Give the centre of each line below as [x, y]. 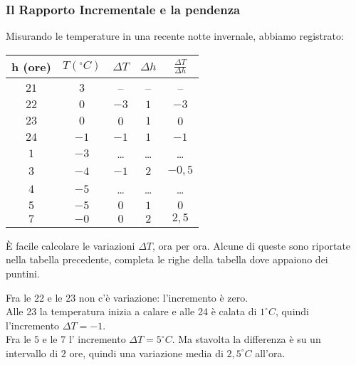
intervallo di [32, 353]
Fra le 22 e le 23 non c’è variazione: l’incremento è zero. [127, 297]
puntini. [23, 273]
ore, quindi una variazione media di [146, 353]
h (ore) [31, 66]
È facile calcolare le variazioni [70, 245]
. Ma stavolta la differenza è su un [246, 339]
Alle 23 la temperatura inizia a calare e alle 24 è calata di [131, 311]
